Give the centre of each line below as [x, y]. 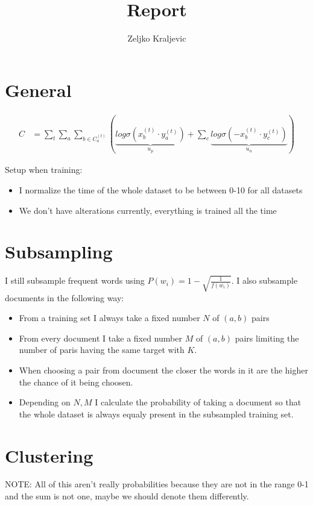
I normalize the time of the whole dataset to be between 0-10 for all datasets [161, 190]
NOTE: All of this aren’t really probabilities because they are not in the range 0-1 [157, 484]
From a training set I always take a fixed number [109, 318]
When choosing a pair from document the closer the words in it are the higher [163, 370]
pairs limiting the [267, 338]
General [38, 89]
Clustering [49, 455]
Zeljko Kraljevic [157, 38]
